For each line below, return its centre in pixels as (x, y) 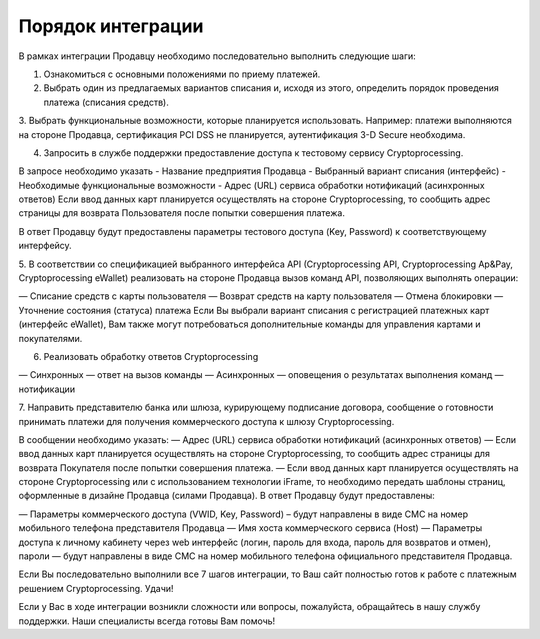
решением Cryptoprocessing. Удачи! (96, 588)
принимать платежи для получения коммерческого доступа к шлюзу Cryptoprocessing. (206, 421)
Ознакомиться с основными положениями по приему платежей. (182, 74)
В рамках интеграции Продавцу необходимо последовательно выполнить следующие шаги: (217, 56)
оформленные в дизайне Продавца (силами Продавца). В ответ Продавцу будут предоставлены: (226, 496)
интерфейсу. (45, 246)
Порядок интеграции (111, 26)
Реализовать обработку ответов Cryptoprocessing (151, 356)
